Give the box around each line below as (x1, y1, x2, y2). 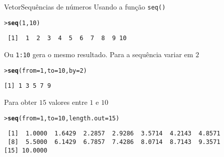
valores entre (48, 96, 88, 107)
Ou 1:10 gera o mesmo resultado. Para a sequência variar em (4, 49, 193, 59)
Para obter (4, 96, 37, 107)
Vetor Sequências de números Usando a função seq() (4, 2, 166, 12)
